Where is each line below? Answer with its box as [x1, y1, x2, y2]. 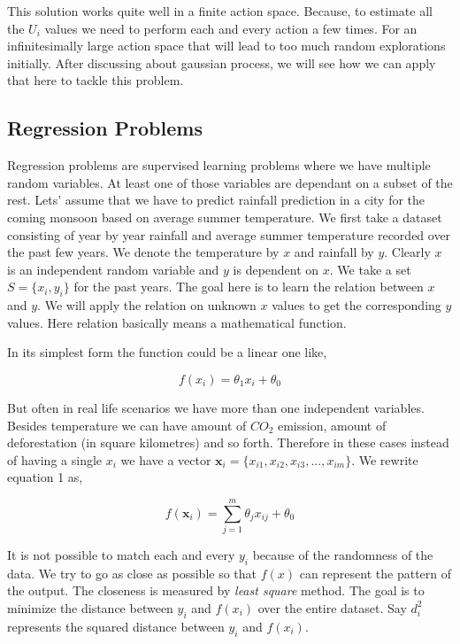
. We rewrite [351, 450, 418, 469]
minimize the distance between [7, 598, 173, 617]
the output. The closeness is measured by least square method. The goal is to [7, 581, 425, 600]
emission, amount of [277, 415, 387, 434]
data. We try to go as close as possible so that [7, 563, 257, 582]
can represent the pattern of [299, 563, 452, 582]
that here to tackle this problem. [7, 71, 184, 89]
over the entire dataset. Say [257, 598, 407, 617]
